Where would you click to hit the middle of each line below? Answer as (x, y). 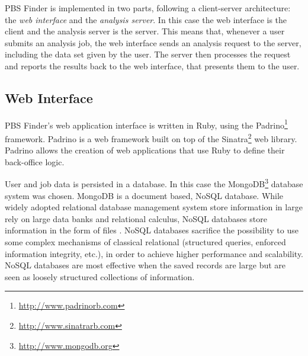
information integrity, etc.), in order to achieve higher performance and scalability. (154, 253)
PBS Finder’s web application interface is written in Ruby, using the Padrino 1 (146, 124)
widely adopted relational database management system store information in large (154, 207)
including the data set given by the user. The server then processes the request (148, 54)
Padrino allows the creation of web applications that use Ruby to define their (145, 150)
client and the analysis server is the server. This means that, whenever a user (145, 31)
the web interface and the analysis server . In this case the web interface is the (146, 19)
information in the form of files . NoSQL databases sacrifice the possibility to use (152, 230)
